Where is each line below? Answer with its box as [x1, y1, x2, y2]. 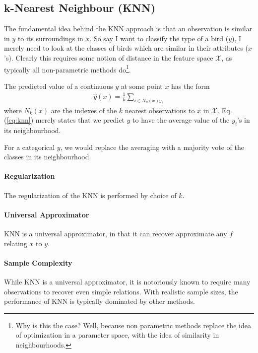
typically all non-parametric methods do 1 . [4, 63, 131, 74]
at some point [121, 80, 163, 91]
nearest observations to [125, 105, 195, 115]
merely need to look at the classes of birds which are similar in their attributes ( [4, 43, 248, 53]
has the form [171, 80, 210, 91]
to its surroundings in [17, 33, 83, 43]
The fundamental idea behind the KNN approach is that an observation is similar [4, 23, 253, 34]
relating [4, 238, 27, 248]
